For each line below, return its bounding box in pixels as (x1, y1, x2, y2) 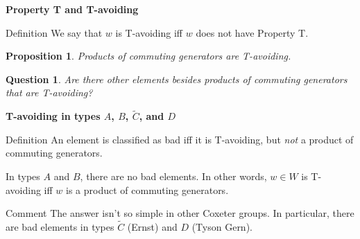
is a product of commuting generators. (66, 182, 229, 197)
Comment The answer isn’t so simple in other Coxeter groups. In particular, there (6, 206, 354, 220)
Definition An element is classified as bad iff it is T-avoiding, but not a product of (6, 132, 354, 146)
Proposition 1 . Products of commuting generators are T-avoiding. (6, 48, 291, 63)
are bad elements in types (6, 219, 114, 233)
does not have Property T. (196, 25, 309, 39)
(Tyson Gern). (191, 219, 252, 233)
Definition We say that (6, 25, 103, 39)
